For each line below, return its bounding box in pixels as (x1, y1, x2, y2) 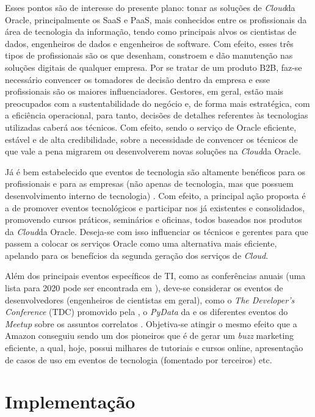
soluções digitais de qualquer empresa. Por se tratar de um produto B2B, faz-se (5, 60, 302, 73)
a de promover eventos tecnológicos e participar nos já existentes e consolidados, (5, 201, 305, 214)
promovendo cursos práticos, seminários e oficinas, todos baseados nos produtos (5, 213, 302, 226)
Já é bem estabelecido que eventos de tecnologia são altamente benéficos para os (5, 165, 306, 178)
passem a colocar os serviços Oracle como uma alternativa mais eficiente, (5, 237, 277, 250)
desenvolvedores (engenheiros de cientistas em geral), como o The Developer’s (5, 293, 295, 306)
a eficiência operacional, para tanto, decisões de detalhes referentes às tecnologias (5, 109, 308, 121)
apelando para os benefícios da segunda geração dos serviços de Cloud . (5, 248, 269, 261)
